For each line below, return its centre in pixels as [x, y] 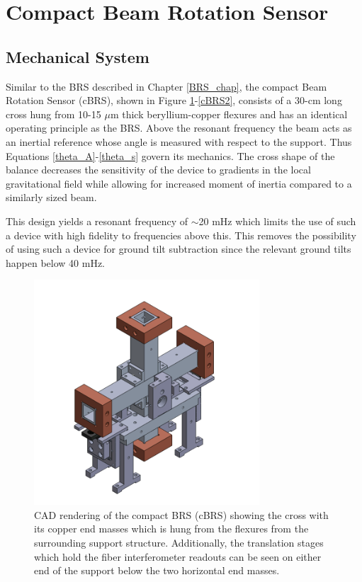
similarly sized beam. [51, 197]
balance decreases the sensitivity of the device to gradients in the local [158, 170]
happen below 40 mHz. [55, 262]
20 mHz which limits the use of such [277, 221]
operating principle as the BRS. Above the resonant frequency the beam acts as [179, 128]
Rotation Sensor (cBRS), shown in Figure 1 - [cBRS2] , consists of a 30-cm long [174, 100]
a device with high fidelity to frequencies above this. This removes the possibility [181, 235]
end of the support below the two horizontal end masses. [157, 570]
